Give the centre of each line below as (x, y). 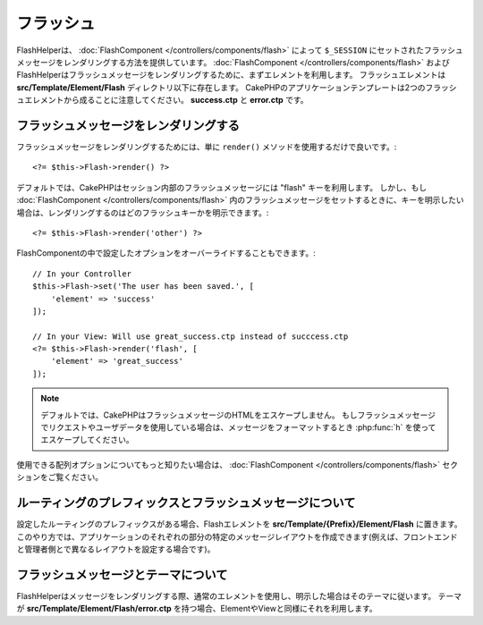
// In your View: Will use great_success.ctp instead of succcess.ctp (191, 336)
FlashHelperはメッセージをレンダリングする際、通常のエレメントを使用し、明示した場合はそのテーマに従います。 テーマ (239, 595)
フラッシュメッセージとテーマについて (122, 574)
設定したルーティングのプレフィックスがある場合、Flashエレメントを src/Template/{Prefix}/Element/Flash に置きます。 (239, 524)
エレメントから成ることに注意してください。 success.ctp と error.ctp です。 (166, 100)
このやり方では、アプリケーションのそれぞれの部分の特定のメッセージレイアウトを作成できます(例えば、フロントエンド (237, 536)
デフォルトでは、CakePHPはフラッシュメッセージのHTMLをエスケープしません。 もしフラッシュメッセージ (238, 415)
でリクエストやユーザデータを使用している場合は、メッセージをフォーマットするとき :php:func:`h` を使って (238, 427)
